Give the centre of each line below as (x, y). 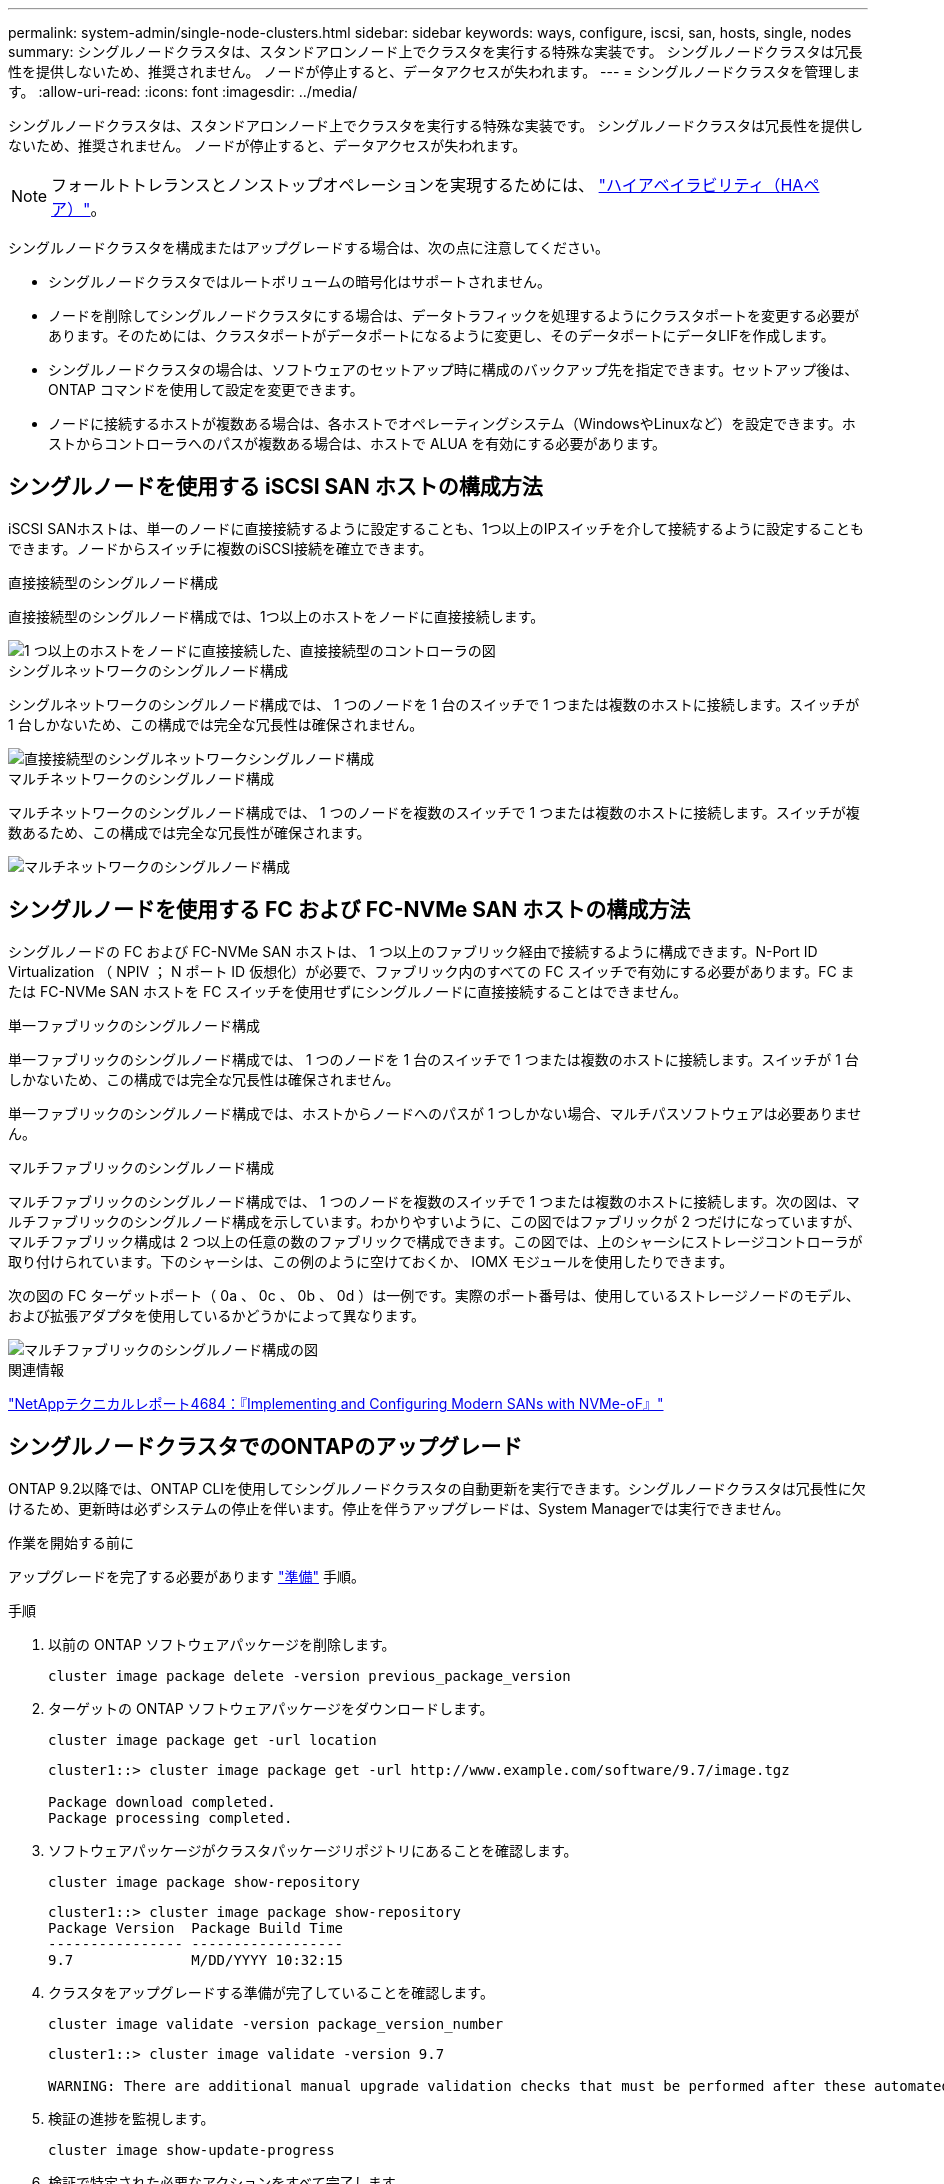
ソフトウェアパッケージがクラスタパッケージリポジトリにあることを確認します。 (313, 1850)
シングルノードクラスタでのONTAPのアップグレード (265, 1447)
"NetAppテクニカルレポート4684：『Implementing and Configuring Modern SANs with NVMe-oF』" (336, 1403)
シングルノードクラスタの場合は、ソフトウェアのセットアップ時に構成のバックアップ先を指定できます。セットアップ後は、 (453, 369)
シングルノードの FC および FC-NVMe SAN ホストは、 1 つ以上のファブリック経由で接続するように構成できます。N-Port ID (413, 951)
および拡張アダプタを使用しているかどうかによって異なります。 (217, 1315)
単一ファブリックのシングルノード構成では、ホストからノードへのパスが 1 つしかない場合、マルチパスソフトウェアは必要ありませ (435, 1113)
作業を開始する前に (71, 1542)
